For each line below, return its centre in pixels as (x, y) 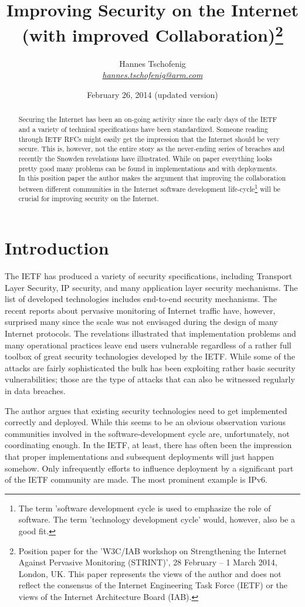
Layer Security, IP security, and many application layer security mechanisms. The (151, 287)
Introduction (57, 248)
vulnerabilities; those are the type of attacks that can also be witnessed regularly (150, 379)
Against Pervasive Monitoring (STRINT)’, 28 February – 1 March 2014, (148, 562)
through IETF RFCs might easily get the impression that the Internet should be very (149, 139)
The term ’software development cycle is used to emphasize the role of (145, 508)
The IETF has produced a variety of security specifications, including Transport (149, 276)
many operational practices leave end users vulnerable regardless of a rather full (148, 345)
